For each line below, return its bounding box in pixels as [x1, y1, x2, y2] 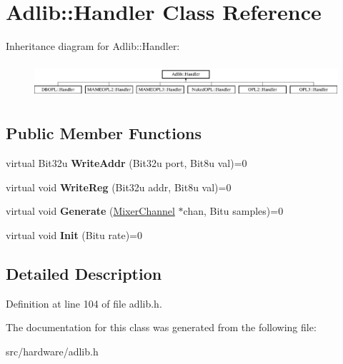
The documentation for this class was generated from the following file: [6, 320, 317, 335]
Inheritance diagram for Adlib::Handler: [6, 39, 180, 54]
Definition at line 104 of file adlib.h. [6, 295, 162, 310]
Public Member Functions [6, 122, 202, 144]
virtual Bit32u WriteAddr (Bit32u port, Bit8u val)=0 [6, 156, 247, 171]
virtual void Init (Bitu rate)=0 [6, 227, 142, 242]
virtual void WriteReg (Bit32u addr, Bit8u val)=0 [6, 179, 232, 194]
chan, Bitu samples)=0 [183, 203, 284, 218]
